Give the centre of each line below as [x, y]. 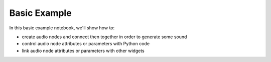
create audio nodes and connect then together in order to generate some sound [104, 37]
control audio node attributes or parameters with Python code [86, 44]
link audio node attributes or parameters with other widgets [83, 51]
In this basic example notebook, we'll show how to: [62, 28]
